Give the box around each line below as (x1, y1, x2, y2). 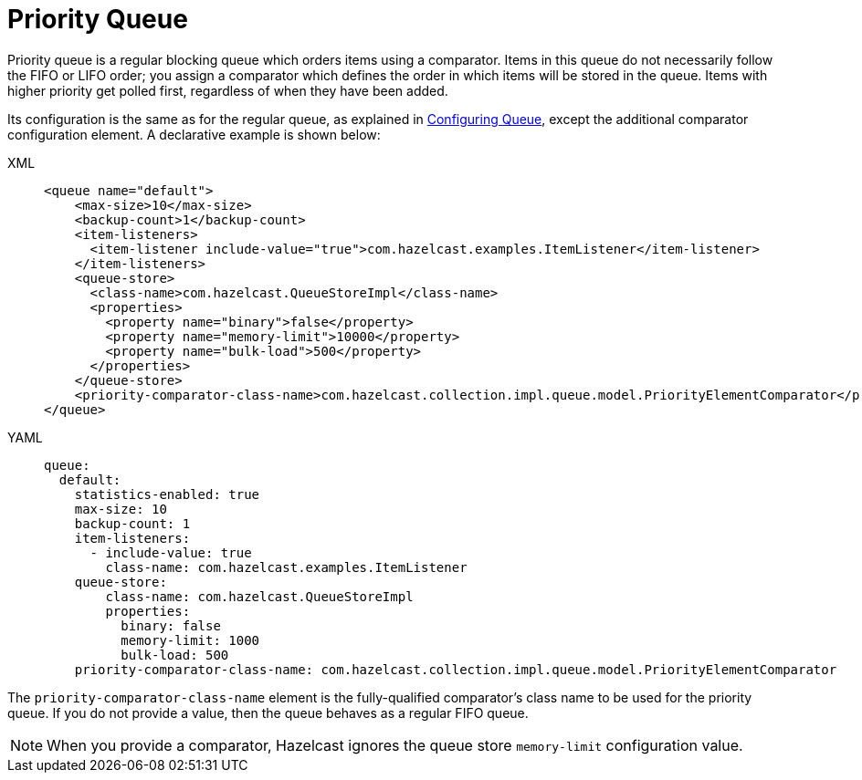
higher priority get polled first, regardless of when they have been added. (7, 82, 448, 99)
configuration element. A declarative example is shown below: (7, 126, 381, 142)
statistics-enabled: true (74, 486, 260, 502)
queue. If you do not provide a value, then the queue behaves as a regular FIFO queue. (7, 704, 529, 721)
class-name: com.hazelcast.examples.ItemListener (105, 559, 468, 575)
